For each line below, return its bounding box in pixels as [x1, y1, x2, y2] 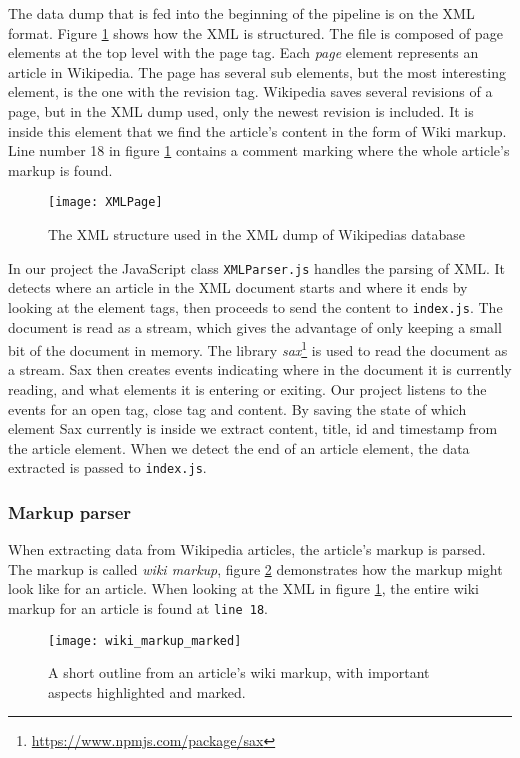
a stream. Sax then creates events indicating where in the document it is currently [8, 359, 512, 380]
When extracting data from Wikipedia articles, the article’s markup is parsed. [8, 539, 486, 560]
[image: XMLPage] [48, 195, 163, 210]
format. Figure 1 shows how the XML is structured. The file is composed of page [8, 22, 503, 43]
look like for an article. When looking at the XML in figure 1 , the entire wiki [8, 578, 479, 599]
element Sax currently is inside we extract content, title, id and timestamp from [8, 418, 498, 439]
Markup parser [8, 499, 132, 524]
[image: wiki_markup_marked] [48, 633, 242, 648]
